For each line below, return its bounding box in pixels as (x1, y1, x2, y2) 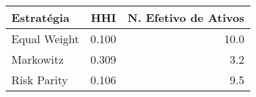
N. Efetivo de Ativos (127, 9, 245, 25)
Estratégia (11, 9, 69, 25)
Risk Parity (11, 72, 68, 88)
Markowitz (11, 51, 64, 67)
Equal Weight (11, 30, 79, 47)
